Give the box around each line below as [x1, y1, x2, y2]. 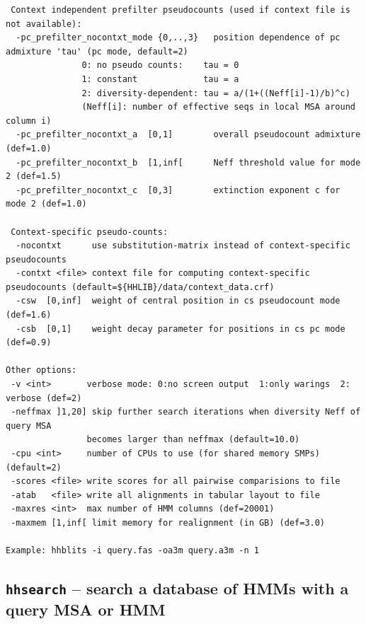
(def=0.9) [6, 337, 52, 348]
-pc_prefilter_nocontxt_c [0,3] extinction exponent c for [16, 185, 341, 195]
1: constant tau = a [81, 74, 239, 84]
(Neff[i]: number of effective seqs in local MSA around [81, 102, 355, 112]
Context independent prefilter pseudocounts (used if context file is [11, 5, 350, 15]
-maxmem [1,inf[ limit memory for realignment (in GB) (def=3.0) [11, 517, 326, 528]
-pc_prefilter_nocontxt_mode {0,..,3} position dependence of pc [16, 33, 341, 43]
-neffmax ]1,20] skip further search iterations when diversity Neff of [11, 407, 361, 417]
